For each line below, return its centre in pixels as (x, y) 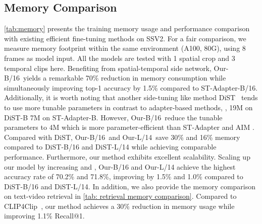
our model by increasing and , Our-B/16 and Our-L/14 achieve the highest (120, 166)
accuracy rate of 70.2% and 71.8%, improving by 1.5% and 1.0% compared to (124, 176)
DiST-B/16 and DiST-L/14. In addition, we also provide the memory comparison (130, 186)
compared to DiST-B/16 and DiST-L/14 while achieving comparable (110, 147)
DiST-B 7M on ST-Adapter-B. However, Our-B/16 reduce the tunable (113, 117)
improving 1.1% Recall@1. (44, 216)
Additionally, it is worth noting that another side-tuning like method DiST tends (131, 97)
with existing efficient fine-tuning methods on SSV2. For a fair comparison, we (125, 38)
